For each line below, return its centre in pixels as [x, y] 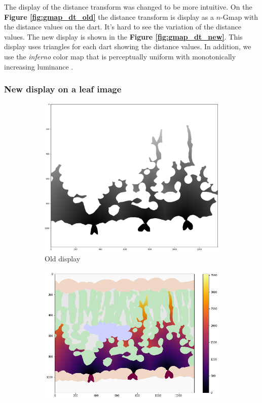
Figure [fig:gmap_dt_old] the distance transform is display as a [109, 16]
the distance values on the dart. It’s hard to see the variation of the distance [123, 27]
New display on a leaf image [63, 89]
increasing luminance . [39, 66]
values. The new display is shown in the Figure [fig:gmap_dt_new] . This [123, 36]
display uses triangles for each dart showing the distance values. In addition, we [128, 46]
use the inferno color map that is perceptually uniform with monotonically [120, 56]
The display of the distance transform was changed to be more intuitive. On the [128, 7]
